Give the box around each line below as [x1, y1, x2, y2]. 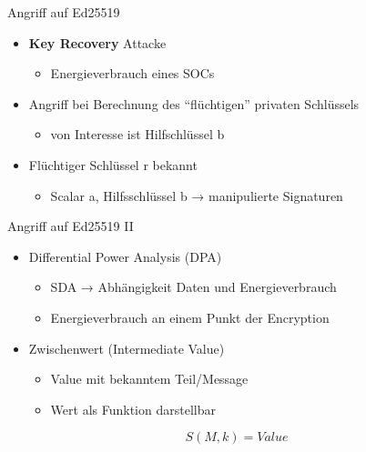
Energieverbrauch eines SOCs [50, 64, 215, 83]
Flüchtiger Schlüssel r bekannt [28, 155, 198, 174]
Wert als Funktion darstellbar [50, 399, 216, 418]
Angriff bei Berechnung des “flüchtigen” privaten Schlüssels [28, 94, 360, 113]
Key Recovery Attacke [28, 33, 167, 52]
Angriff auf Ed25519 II [7, 216, 134, 236]
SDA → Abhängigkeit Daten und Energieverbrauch [50, 277, 337, 296]
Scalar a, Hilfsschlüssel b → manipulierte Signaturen [50, 186, 343, 205]
